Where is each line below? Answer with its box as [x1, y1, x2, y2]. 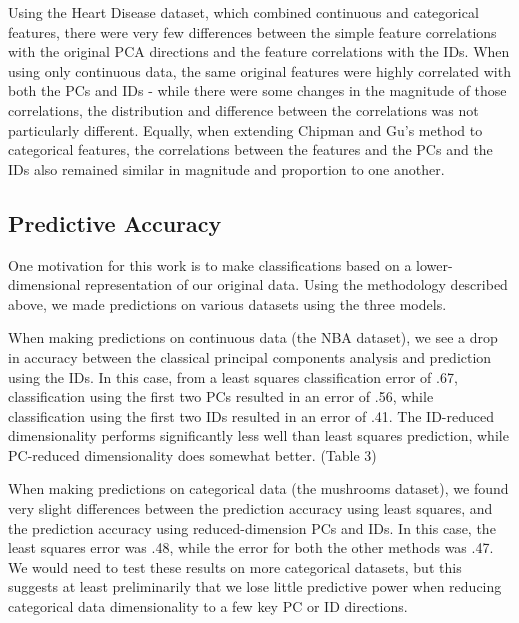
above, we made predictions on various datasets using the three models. [8, 293, 447, 314]
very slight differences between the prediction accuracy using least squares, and [8, 498, 493, 519]
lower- [416, 254, 453, 275]
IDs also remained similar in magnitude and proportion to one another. [8, 158, 445, 179]
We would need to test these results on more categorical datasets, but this [8, 556, 462, 577]
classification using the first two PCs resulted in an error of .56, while [8, 386, 434, 407]
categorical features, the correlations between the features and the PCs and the [8, 139, 493, 160]
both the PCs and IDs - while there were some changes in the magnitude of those [8, 80, 507, 101]
